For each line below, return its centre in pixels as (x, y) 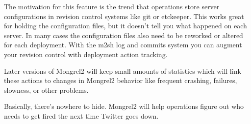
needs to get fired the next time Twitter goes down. (81, 115)
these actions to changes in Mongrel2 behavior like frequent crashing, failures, (121, 80)
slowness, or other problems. (46, 90)
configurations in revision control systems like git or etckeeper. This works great (124, 16)
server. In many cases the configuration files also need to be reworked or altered (124, 35)
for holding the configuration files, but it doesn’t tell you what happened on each (125, 26)
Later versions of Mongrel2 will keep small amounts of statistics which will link (123, 71)
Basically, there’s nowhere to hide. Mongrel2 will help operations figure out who (124, 106)
